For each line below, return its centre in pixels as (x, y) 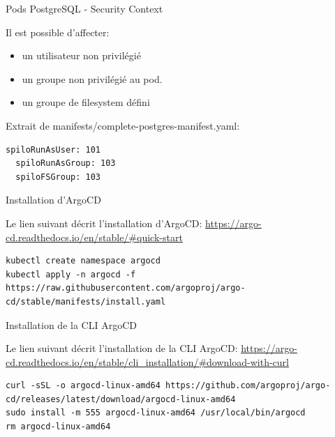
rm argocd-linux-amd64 (58, 427)
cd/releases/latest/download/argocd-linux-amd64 (121, 399)
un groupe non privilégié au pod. (92, 78)
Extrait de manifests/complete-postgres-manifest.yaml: (123, 125)
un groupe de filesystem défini (86, 102)
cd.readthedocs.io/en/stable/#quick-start (94, 237)
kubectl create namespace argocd (83, 261)
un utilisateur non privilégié (81, 55)
